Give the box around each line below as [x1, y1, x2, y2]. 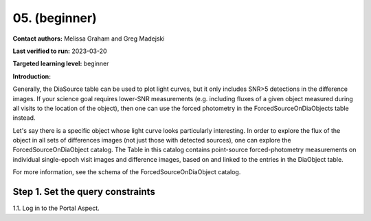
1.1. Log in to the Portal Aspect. [12, 204, 100, 213]
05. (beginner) [12, 10, 97, 25]
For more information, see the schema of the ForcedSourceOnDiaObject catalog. [12, 168, 241, 176]
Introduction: [12, 72, 52, 81]
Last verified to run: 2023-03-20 [12, 47, 107, 55]
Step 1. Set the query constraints [12, 186, 156, 198]
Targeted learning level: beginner [12, 59, 109, 68]
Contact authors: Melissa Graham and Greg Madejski [12, 34, 165, 43]
